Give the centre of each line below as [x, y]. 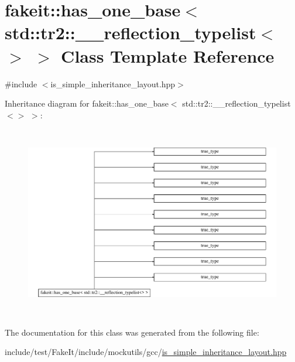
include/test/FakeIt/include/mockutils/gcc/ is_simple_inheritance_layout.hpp [146, 352]
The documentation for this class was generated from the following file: [132, 332]
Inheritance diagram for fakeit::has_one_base [87, 103]
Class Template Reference [168, 55]
